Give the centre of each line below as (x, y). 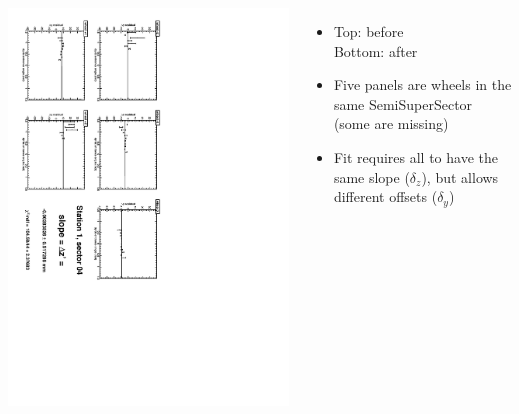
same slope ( (371, 176)
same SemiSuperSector (403, 103)
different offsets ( (385, 196)
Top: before (368, 31)
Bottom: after (375, 50)
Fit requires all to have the (415, 156)
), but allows (460, 176)
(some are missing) (391, 123)
